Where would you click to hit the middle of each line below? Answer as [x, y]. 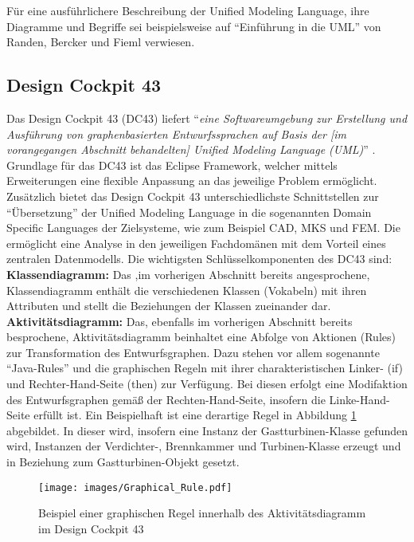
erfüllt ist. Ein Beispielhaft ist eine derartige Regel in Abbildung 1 [195, 415]
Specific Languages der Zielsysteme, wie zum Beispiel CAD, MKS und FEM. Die [203, 228]
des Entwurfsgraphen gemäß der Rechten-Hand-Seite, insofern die [166, 399]
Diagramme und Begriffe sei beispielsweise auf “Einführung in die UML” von [194, 26]
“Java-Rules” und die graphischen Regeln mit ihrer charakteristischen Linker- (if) [205, 368]
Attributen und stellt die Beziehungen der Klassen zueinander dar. [169, 306]
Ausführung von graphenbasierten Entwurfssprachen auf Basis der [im [176, 134]
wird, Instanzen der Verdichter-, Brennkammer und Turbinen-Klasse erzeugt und [204, 446]
